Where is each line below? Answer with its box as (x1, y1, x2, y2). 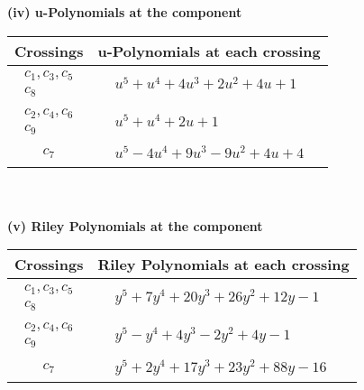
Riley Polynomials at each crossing (97, 254, 350, 275)
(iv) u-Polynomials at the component (7, 3, 242, 21)
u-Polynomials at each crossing (97, 40, 321, 61)
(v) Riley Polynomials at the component (7, 216, 263, 235)
